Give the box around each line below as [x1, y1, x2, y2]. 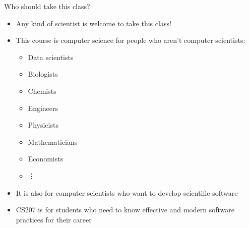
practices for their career [16, 214, 92, 224]
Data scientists [28, 51, 74, 62]
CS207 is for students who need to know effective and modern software [16, 204, 235, 215]
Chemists [28, 85, 56, 96]
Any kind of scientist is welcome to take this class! [16, 18, 171, 28]
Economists [28, 153, 64, 164]
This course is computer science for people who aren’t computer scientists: [16, 35, 245, 45]
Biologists [28, 69, 58, 79]
